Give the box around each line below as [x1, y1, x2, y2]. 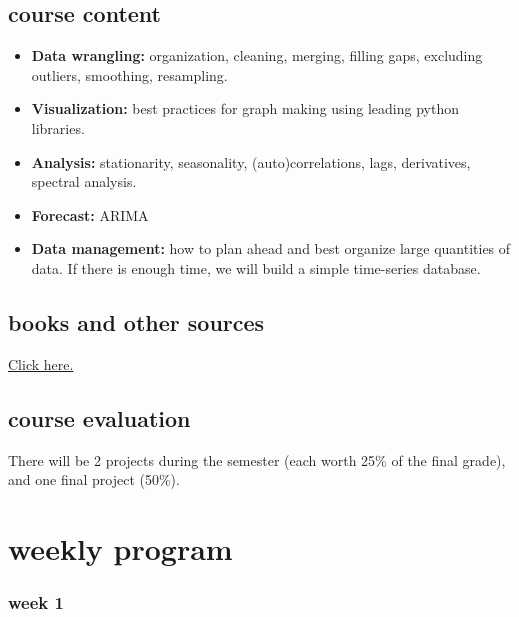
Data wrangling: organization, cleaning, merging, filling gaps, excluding [31, 45, 483, 66]
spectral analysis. [31, 171, 137, 192]
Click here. [8, 353, 74, 374]
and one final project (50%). [8, 469, 180, 490]
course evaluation [8, 402, 191, 433]
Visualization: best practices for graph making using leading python [31, 98, 459, 119]
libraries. [31, 117, 85, 138]
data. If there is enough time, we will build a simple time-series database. [31, 257, 481, 278]
